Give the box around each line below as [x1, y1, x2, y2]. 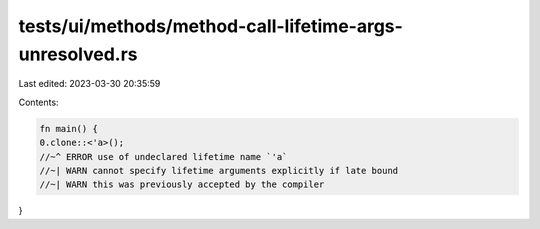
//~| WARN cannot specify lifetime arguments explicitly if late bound [39, 165, 399, 176]
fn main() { [39, 123, 99, 134]
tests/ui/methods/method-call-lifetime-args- [18, 15, 404, 37]
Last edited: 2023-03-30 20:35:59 [18, 78, 161, 90]
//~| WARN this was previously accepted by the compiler [39, 179, 325, 190]
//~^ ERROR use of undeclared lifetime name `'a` [39, 151, 288, 162]
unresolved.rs [18, 43, 139, 65]
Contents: [18, 96, 59, 108]
